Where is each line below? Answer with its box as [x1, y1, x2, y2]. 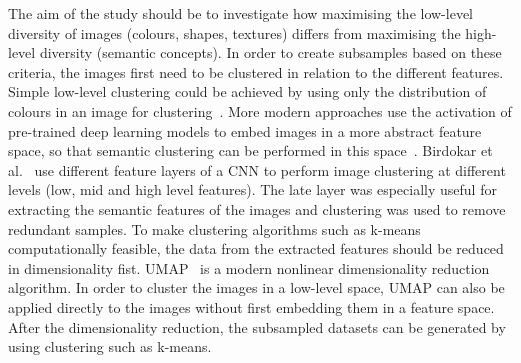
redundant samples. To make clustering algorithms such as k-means [8, 218, 421, 239]
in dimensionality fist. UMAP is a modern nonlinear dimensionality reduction [8, 257, 490, 278]
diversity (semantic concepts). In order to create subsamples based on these [39, 42, 502, 63]
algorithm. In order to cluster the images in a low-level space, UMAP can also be [8, 277, 505, 298]
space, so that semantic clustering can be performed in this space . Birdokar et [8, 140, 493, 161]
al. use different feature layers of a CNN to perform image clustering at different [8, 159, 506, 180]
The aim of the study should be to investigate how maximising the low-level [8, 3, 473, 23]
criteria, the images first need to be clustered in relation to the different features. [8, 61, 504, 82]
